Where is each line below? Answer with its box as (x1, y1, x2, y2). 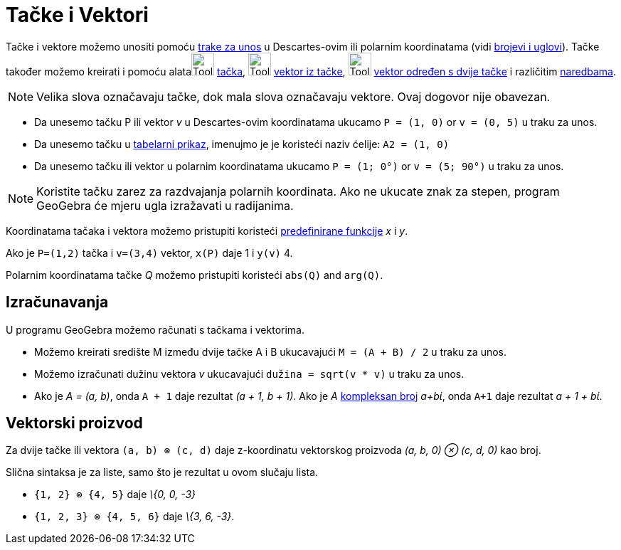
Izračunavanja (6, 293, 109, 312)
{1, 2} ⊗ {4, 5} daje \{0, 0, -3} (34, 488, 196, 501)
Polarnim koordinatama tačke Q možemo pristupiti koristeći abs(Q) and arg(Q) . (6, 268, 383, 281)
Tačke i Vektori (6, 3, 149, 27)
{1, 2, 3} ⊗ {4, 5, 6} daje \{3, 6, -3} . (34, 510, 235, 523)
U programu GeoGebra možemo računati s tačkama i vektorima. (6, 323, 304, 336)
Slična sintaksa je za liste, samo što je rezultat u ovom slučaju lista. (6, 466, 319, 479)
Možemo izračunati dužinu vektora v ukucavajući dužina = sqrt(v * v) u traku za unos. (34, 367, 465, 380)
